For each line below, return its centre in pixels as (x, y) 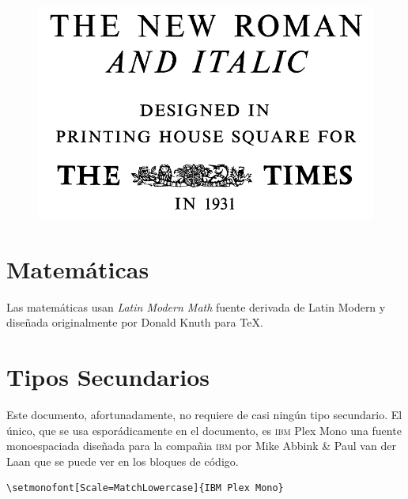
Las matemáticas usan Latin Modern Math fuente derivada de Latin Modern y (196, 306)
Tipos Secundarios (108, 377)
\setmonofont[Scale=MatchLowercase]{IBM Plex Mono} (145, 488)
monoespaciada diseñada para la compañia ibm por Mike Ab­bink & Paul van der (201, 446)
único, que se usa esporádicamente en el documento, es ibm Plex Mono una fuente (204, 430)
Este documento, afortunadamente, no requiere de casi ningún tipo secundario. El (204, 415)
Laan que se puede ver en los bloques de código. (123, 461)
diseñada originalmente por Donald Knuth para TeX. (135, 322)
